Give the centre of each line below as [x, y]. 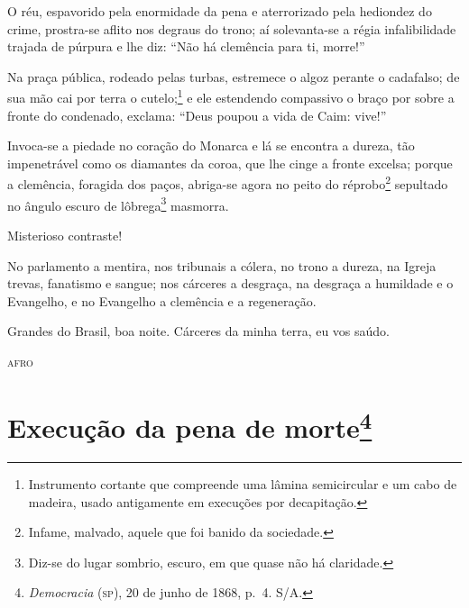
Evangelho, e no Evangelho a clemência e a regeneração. [162, 300]
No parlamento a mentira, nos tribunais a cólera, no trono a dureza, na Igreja [222, 265]
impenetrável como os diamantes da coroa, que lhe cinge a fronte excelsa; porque [230, 163]
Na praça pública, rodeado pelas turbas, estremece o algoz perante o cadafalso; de [234, 76]
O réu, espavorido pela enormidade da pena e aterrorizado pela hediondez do [220, 11]
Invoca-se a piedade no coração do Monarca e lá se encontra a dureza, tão [211, 145]
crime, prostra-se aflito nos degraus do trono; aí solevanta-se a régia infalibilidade [232, 28]
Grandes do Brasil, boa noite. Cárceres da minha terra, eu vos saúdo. [199, 331]
